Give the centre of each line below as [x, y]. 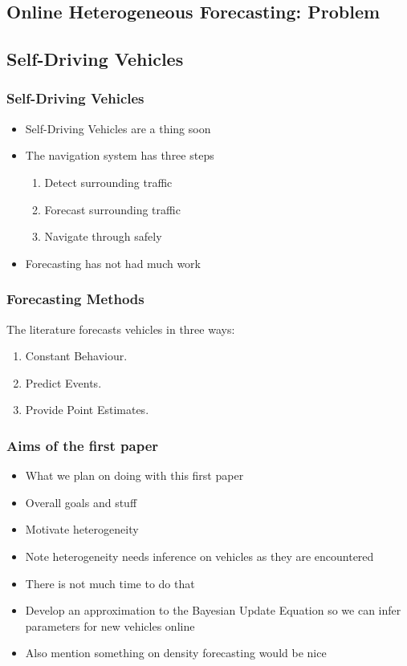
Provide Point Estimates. [87, 410]
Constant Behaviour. [76, 356]
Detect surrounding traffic [108, 182]
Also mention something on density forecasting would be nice [176, 653]
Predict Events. [63, 382]
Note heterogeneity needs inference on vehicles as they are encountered [199, 556]
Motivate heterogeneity [82, 529]
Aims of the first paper [83, 445]
